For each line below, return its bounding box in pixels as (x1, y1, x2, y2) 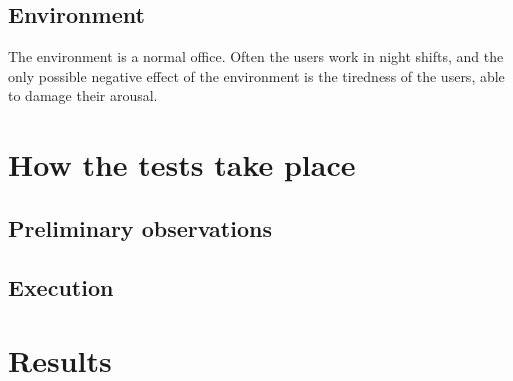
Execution (8, 271, 114, 302)
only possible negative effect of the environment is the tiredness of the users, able (8, 65, 505, 86)
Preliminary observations (8, 212, 272, 243)
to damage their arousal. (8, 85, 158, 106)
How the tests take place (8, 144, 356, 185)
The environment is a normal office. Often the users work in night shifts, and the (8, 46, 504, 67)
